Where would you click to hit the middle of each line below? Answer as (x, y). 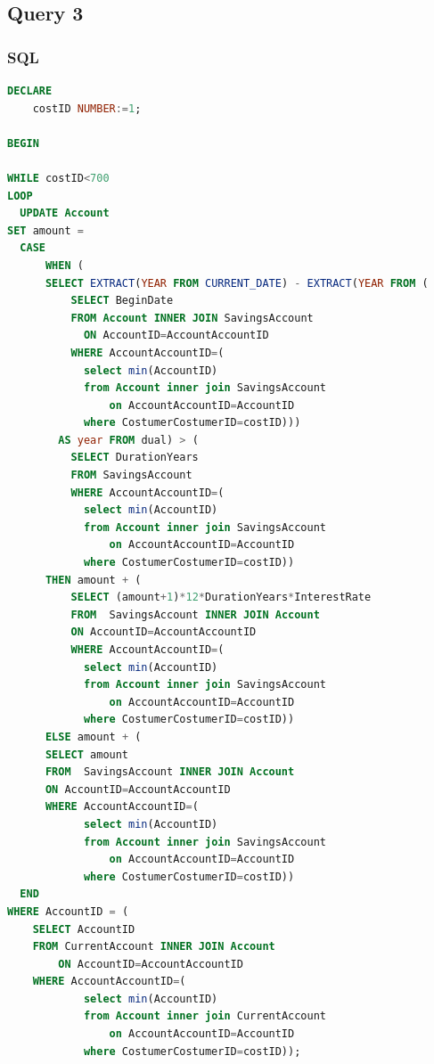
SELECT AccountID (84, 929)
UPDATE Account (65, 213)
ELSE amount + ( (93, 737)
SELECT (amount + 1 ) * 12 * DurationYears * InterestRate (221, 597)
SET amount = (45, 230)
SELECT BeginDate (122, 301)
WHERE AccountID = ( (68, 911)
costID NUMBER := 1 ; (87, 108)
